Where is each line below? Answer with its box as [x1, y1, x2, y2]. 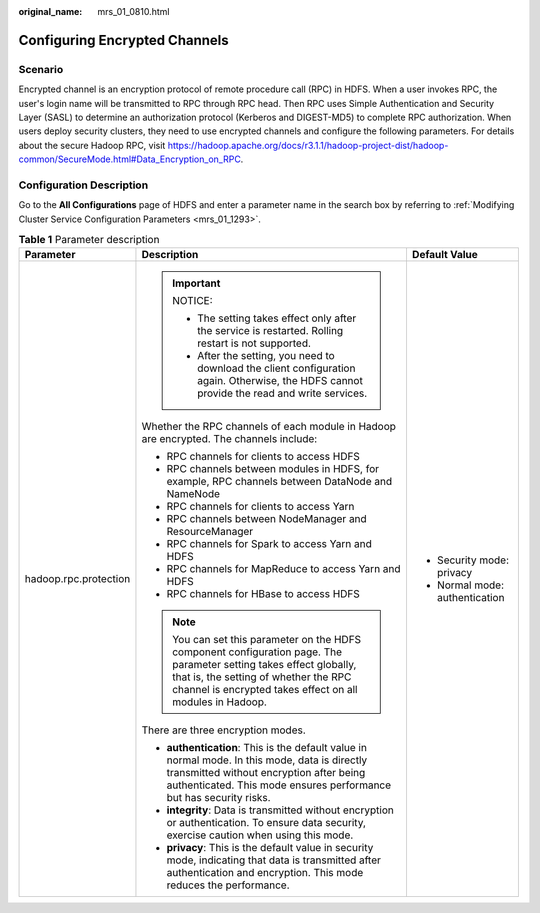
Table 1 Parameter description [18, 233, 160, 247]
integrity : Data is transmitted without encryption [166, 803, 394, 817]
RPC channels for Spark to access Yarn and [166, 537, 372, 551]
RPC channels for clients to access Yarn [166, 500, 355, 514]
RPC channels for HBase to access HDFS [166, 587, 360, 601]
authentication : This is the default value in [166, 741, 367, 755]
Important [171, 276, 221, 290]
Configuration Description [18, 178, 149, 192]
